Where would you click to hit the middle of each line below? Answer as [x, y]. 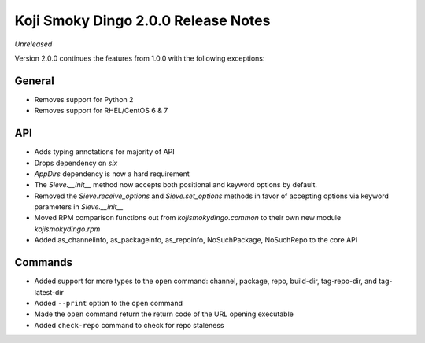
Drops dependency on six [76, 163]
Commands [44, 262]
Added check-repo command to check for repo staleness [129, 325]
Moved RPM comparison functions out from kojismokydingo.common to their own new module [188, 218]
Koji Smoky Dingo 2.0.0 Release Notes [142, 20]
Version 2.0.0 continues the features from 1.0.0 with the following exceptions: [140, 58]
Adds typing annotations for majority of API [104, 152]
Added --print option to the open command [108, 303]
